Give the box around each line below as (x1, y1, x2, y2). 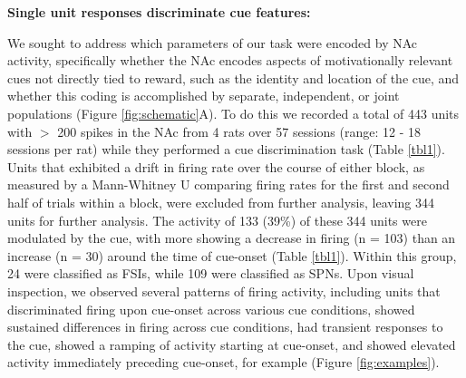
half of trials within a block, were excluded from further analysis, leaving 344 (7, 192, 435, 211)
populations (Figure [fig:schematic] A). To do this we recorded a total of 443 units (7, 103, 460, 122)
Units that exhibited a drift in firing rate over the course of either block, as (7, 157, 425, 176)
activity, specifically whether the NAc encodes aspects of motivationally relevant (7, 51, 453, 70)
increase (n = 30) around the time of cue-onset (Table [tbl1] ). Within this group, (7, 246, 457, 265)
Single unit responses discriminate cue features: (7, 3, 311, 21)
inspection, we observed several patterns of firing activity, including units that (7, 281, 441, 300)
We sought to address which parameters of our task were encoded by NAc (7, 33, 418, 52)
